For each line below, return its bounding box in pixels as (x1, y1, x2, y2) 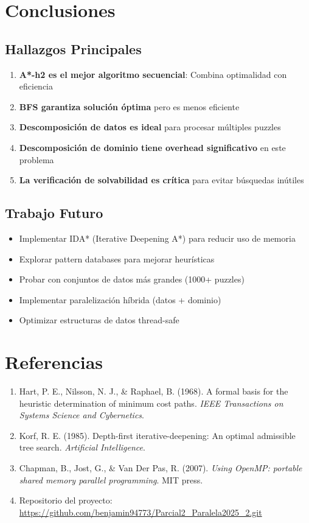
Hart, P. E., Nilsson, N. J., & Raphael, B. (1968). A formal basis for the (19, 385, 288, 398)
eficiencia (19, 80, 54, 93)
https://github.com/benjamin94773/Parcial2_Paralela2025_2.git (19, 505, 262, 518)
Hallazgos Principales (5, 39, 142, 58)
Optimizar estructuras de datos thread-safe (19, 314, 179, 326)
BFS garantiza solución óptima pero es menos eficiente (19, 100, 240, 113)
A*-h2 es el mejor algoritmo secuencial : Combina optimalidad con (19, 68, 287, 80)
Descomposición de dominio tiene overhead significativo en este (19, 141, 286, 153)
